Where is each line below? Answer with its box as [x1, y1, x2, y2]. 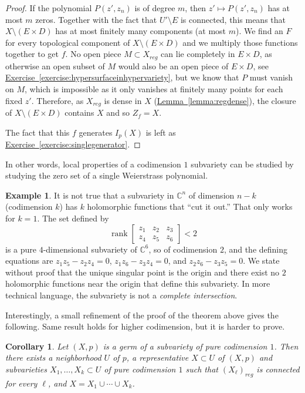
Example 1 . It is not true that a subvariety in [5, 189, 174, 201]
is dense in [104, 94, 142, 106]
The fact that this [5, 126, 70, 138]
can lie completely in [161, 48, 235, 60]
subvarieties [5, 363, 48, 375]
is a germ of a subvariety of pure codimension [103, 340, 267, 352]
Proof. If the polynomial [5, 2, 92, 14]
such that [185, 363, 218, 375]
